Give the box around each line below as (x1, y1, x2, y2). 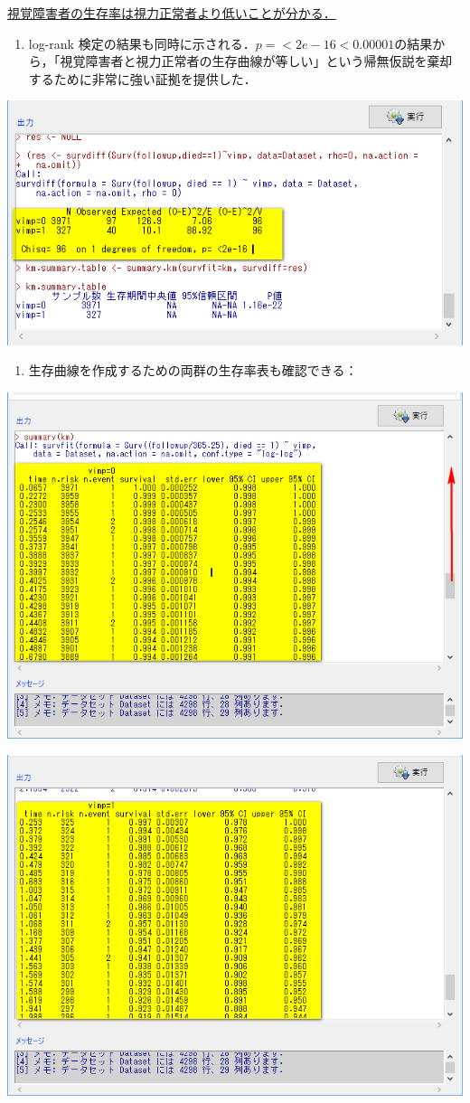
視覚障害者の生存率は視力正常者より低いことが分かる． (7, 4, 336, 22)
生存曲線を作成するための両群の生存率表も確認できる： (28, 361, 358, 380)
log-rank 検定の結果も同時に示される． (28, 33, 256, 52)
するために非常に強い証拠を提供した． (28, 69, 257, 88)
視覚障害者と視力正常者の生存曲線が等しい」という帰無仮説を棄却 (60, 52, 453, 71)
